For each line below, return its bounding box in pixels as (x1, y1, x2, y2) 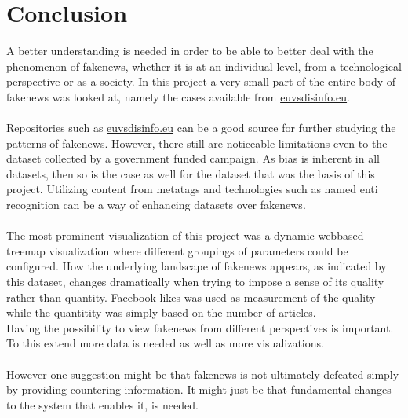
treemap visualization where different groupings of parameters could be (6, 242, 348, 258)
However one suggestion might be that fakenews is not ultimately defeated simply (6, 365, 399, 382)
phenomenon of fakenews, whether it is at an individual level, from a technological (6, 57, 402, 74)
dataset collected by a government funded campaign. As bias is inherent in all (6, 150, 380, 167)
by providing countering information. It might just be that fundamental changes (6, 381, 392, 398)
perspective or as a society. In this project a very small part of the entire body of (6, 73, 396, 90)
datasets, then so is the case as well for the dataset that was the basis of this (6, 165, 375, 181)
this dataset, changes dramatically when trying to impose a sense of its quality (6, 273, 384, 290)
